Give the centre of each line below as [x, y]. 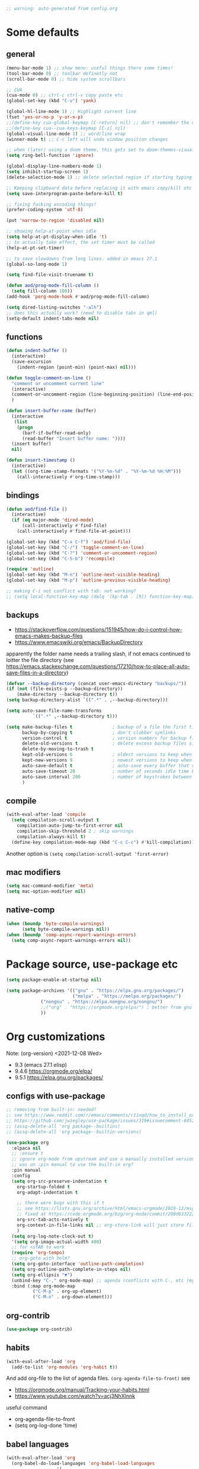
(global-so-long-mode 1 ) [37, 264]
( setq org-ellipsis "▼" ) [42, 1275]
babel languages [38, 1444]
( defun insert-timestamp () [41, 460]
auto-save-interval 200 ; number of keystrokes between [107, 777]
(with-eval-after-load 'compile [46, 815]
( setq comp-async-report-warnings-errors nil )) [71, 940]
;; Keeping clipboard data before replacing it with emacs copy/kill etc [99, 188]
